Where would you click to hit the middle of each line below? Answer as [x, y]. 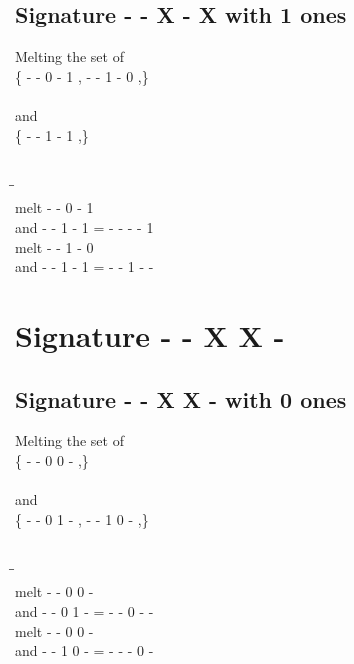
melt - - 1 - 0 [54, 246]
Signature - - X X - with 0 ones [181, 398]
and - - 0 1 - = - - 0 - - [84, 611]
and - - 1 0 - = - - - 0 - [84, 650]
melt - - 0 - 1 [54, 207]
